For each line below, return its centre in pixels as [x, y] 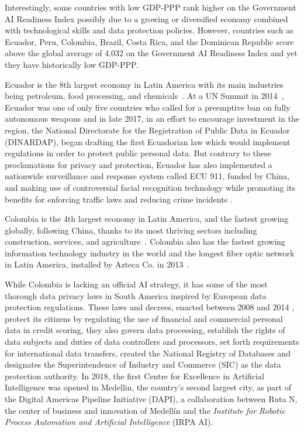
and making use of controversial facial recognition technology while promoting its [150, 187]
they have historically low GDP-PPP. [72, 64]
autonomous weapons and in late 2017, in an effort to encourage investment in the [152, 119]
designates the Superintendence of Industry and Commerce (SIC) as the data [143, 364]
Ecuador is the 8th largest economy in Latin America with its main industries [144, 84]
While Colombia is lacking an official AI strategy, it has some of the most [136, 284]
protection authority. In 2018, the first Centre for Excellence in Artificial [134, 376]
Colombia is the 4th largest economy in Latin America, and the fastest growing [147, 219]
